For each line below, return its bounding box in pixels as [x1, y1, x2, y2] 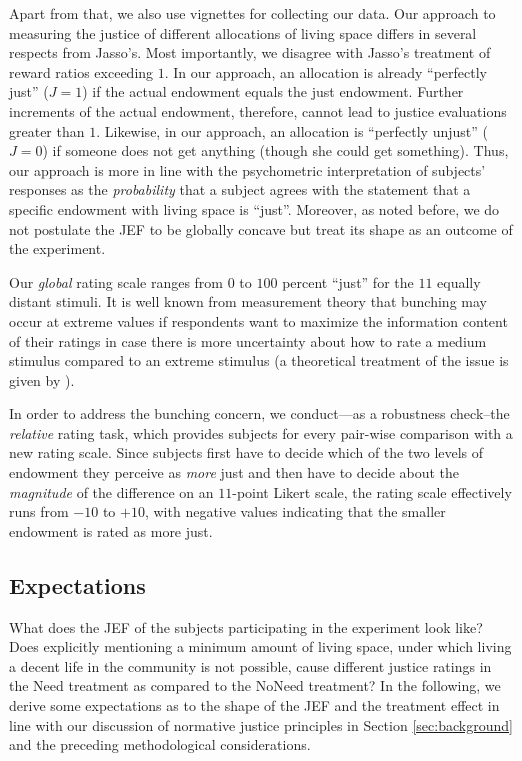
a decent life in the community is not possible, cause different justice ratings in [9, 655, 492, 676]
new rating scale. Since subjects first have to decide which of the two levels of [9, 442, 484, 463]
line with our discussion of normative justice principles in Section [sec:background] [9, 714, 513, 735]
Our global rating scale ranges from [9, 271, 224, 292]
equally [437, 271, 481, 292]
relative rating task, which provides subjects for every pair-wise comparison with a [9, 422, 513, 443]
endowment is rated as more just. [9, 520, 213, 541]
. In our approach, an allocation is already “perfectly [164, 61, 488, 82]
